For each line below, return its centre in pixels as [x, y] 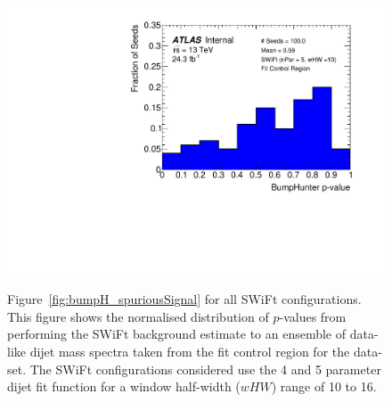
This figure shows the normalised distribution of [138, 316]
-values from [313, 316]
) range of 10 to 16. [324, 386]
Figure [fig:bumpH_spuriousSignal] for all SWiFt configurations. [184, 299]
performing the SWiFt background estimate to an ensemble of [177, 334]
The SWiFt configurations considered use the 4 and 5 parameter [205, 369]
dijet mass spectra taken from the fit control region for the [190, 352]
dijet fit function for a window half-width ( [124, 386]
